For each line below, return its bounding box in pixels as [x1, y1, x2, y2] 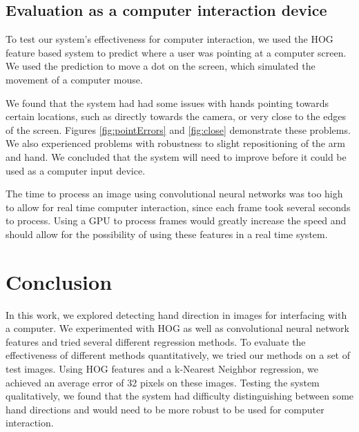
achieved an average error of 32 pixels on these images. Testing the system [6, 375, 320, 389]
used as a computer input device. [6, 163, 146, 177]
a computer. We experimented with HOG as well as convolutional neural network [6, 321, 349, 335]
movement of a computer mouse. [6, 72, 143, 86]
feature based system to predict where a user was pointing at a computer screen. [6, 45, 347, 59]
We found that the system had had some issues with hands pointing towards [6, 95, 329, 110]
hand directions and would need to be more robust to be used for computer [6, 402, 324, 416]
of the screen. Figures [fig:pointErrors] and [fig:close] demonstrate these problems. [6, 122, 351, 137]
